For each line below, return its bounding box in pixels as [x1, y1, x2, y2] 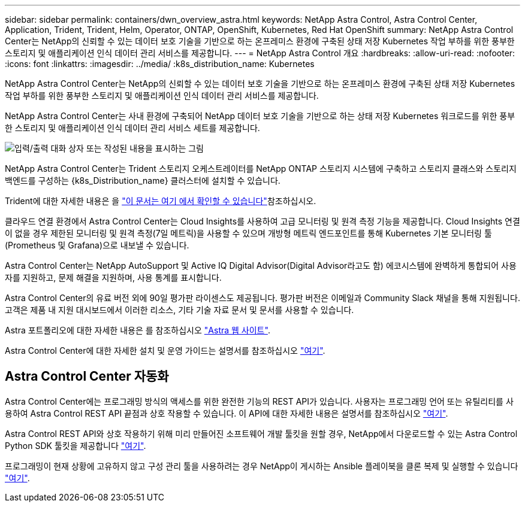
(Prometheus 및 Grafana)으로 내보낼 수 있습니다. [5, 240, 189, 250]
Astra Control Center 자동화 [5, 369, 169, 384]
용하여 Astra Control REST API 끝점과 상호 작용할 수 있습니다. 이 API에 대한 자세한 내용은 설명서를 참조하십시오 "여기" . [5, 408, 448, 418]
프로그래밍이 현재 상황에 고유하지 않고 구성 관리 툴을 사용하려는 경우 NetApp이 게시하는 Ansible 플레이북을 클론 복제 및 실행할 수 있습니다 [5, 460, 518, 471]
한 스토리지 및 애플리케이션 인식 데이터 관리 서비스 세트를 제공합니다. [5, 123, 260, 133]
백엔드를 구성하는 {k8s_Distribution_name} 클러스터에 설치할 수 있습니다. [5, 175, 280, 186]
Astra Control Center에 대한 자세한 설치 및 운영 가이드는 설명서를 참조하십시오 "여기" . [5, 345, 325, 356]
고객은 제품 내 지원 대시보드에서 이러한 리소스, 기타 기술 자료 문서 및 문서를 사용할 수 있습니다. [5, 305, 354, 315]
